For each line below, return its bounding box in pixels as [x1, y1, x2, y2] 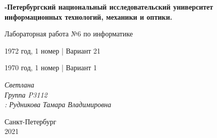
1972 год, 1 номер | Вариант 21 [5, 45, 101, 56]
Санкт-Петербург [5, 116, 57, 126]
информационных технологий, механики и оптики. [5, 11, 173, 22]
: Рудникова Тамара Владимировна [5, 99, 112, 110]
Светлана [5, 79, 34, 89]
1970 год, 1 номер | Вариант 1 [5, 62, 97, 73]
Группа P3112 [5, 89, 47, 100]
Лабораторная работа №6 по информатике [5, 28, 133, 39]
